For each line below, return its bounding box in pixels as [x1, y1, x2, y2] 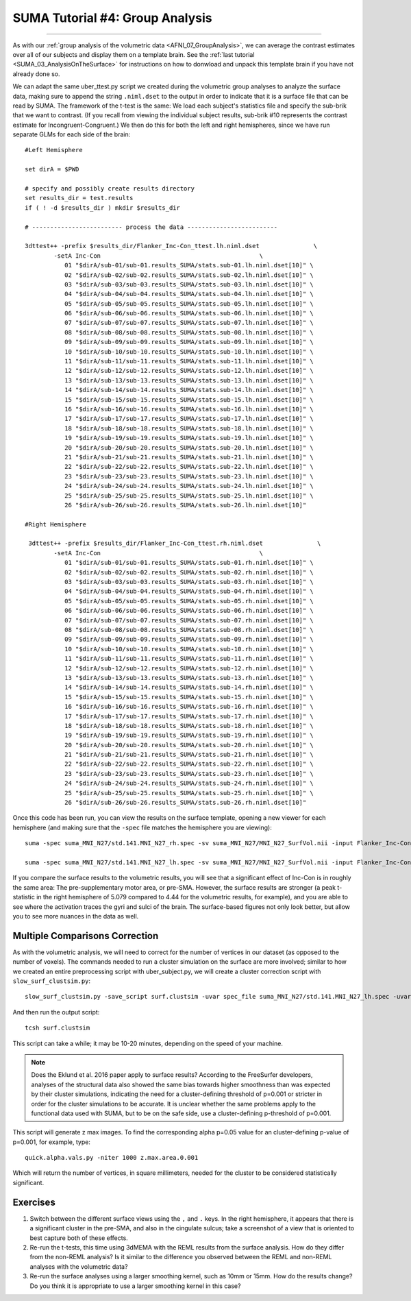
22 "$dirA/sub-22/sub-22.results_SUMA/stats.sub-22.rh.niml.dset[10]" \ [64, 760, 314, 768]
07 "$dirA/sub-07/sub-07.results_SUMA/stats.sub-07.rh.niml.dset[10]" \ [64, 616, 314, 624]
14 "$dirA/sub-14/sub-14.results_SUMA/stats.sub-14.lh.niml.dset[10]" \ [64, 386, 314, 394]
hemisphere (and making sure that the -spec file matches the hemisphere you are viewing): [12, 823, 272, 831]
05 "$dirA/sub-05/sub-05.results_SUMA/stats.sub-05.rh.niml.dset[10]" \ [64, 597, 314, 605]
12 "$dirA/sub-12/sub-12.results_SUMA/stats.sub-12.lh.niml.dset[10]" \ [64, 367, 314, 375]
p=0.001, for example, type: [12, 1138, 90, 1146]
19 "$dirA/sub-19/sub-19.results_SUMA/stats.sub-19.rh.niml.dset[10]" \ [64, 731, 314, 740]
